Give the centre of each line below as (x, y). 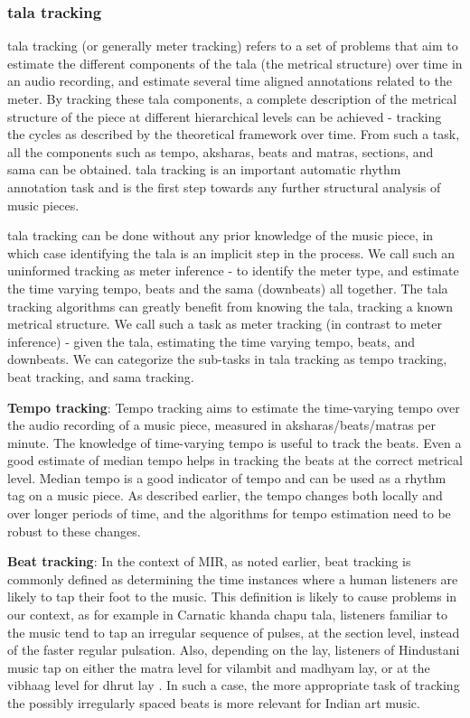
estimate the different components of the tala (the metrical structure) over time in (235, 63)
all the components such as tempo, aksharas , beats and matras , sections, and (221, 151)
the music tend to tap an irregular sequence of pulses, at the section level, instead (234, 632)
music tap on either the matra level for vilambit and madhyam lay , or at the (219, 667)
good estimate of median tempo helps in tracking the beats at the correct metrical (235, 460)
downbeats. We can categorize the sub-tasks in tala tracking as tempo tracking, (227, 359)
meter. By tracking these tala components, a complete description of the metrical (232, 98)
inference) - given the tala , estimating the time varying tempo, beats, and (211, 341)
